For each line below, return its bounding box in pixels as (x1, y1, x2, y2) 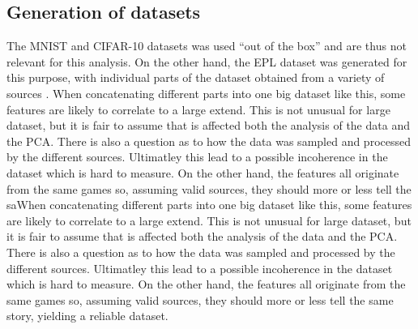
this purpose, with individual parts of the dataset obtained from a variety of (6, 69, 385, 86)
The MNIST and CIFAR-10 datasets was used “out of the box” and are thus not (6, 37, 407, 54)
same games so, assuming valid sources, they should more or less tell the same (6, 291, 394, 308)
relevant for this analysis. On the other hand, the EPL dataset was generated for (6, 53, 407, 70)
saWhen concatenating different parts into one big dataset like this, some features (6, 196, 412, 213)
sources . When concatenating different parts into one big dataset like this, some (6, 84, 406, 101)
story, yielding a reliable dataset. (6, 307, 168, 324)
